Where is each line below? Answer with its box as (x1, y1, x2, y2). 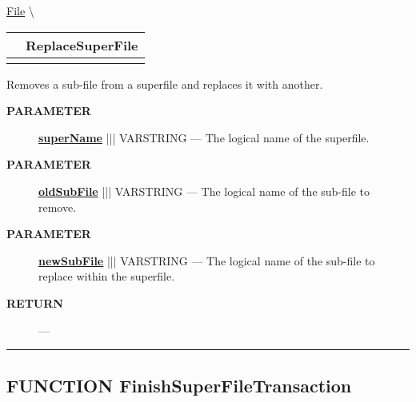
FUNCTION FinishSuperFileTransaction (6, 372, 352, 397)
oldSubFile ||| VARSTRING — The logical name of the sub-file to (38, 182, 370, 199)
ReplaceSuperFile (26, 35, 138, 54)
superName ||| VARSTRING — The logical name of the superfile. (38, 129, 370, 145)
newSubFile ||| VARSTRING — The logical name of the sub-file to (38, 252, 375, 269)
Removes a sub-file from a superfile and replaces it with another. (6, 75, 323, 92)
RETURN (6, 294, 63, 311)
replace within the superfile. (38, 268, 175, 285)
